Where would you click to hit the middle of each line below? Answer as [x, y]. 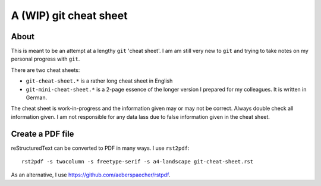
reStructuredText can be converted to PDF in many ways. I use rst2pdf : [100, 148]
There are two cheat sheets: [45, 70]
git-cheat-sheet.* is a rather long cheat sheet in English [99, 81]
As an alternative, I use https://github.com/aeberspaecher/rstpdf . [91, 175]
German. [37, 97]
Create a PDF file [43, 134]
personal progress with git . [45, 59]
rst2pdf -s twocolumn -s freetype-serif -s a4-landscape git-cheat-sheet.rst [138, 162]
